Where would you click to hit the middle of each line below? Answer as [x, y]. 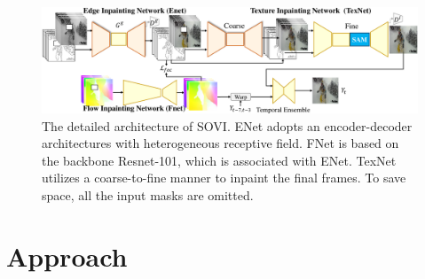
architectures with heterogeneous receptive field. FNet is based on [220, 143]
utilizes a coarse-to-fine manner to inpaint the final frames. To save [224, 178]
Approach [67, 256]
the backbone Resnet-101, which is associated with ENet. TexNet [219, 160]
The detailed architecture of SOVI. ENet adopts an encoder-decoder [227, 125]
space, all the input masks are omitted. [148, 195]
